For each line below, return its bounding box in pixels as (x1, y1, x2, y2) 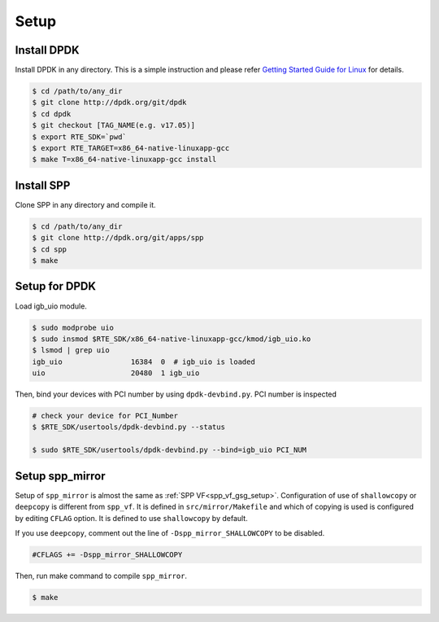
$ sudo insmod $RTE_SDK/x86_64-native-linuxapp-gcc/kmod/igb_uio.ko (32, 334, 311, 344)
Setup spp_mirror (15, 469, 106, 483)
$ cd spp (32, 244, 67, 254)
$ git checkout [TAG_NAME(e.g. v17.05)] (32, 120, 195, 130)
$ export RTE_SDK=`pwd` (32, 132, 128, 142)
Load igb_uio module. (15, 301, 87, 311)
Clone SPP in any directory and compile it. (15, 199, 156, 209)
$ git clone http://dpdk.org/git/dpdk (32, 98, 187, 107)
